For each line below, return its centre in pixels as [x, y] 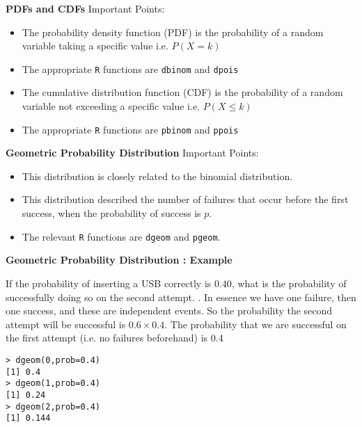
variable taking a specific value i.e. [95, 46]
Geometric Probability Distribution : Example [119, 260]
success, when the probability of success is [111, 213]
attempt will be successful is [66, 324]
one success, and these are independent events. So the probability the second [169, 311]
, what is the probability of [289, 283]
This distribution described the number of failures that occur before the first [185, 199]
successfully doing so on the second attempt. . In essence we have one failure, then [181, 297]
